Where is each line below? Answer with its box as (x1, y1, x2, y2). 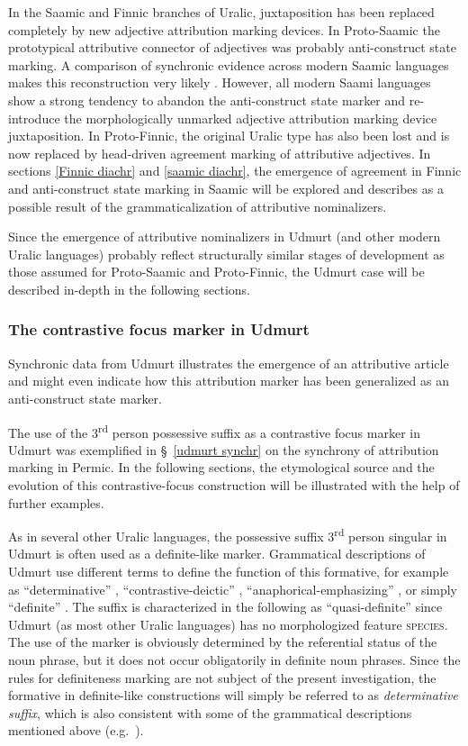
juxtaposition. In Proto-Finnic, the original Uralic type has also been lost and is (8, 126, 450, 145)
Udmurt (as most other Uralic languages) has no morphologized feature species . (8, 614, 448, 633)
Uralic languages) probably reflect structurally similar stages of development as (8, 244, 445, 263)
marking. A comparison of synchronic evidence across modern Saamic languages (8, 55, 449, 74)
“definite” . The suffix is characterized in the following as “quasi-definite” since (8, 597, 443, 616)
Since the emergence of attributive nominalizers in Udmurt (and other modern (8, 227, 441, 246)
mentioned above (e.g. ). (8, 721, 144, 740)
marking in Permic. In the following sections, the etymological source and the (8, 458, 435, 477)
